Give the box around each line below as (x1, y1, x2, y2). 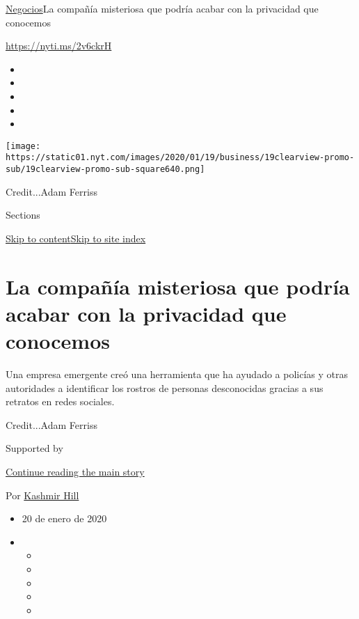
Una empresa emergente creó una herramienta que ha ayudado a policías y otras (6, 367, 348, 381)
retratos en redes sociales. (6, 394, 115, 409)
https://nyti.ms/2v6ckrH (6, 38, 112, 53)
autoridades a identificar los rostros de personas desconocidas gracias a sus (6, 380, 324, 395)
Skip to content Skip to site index (6, 230, 146, 245)
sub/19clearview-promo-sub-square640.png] (6, 164, 205, 175)
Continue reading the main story (6, 464, 145, 478)
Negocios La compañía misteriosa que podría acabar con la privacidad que (6, 1, 319, 15)
